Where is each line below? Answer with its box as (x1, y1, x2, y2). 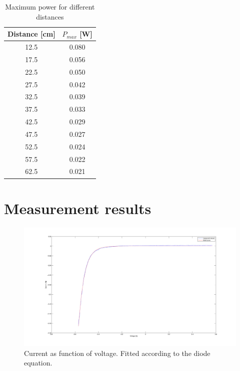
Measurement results (4, 198, 151, 218)
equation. (24, 357, 52, 368)
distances (36, 11, 64, 22)
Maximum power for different (5, 2, 95, 12)
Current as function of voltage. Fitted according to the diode (24, 347, 210, 358)
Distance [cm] (7, 29, 55, 39)
